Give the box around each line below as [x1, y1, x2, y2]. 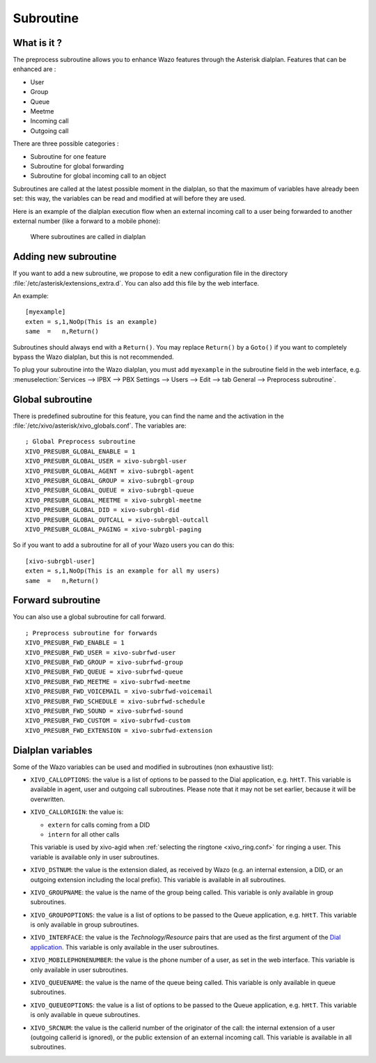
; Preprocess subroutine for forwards [25, 629, 158, 637]
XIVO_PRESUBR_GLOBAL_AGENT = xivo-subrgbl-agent [25, 467, 194, 475]
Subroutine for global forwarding [30, 162, 125, 170]
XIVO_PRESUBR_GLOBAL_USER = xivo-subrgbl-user [25, 457, 187, 465]
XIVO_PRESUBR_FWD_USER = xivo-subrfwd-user [25, 649, 176, 656]
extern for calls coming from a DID [47, 821, 150, 829]
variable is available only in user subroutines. [30, 853, 159, 861]
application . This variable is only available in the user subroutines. [30, 942, 219, 951]
